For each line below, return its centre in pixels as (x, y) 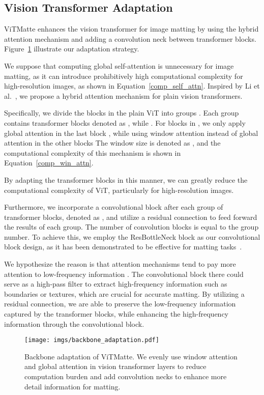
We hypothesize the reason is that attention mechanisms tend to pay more (120, 264)
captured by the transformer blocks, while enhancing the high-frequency (116, 314)
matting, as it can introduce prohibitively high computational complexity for (124, 76)
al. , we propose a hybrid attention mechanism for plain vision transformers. (123, 95)
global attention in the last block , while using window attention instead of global (131, 133)
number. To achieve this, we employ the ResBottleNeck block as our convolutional (132, 236)
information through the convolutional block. (74, 323)
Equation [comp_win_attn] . (49, 163)
